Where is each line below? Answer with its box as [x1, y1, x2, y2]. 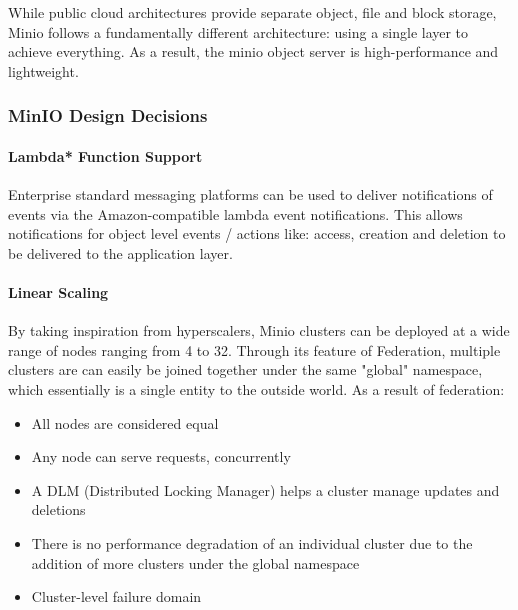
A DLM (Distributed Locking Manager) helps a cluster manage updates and [31, 479, 500, 500]
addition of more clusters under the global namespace [31, 552, 360, 573]
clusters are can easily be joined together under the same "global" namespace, [8, 359, 483, 380]
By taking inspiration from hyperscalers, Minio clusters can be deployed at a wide [8, 320, 510, 341]
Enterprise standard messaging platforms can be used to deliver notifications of [8, 184, 493, 205]
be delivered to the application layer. [8, 242, 233, 263]
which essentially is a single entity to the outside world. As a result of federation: [8, 378, 505, 399]
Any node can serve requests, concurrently [31, 446, 291, 467]
